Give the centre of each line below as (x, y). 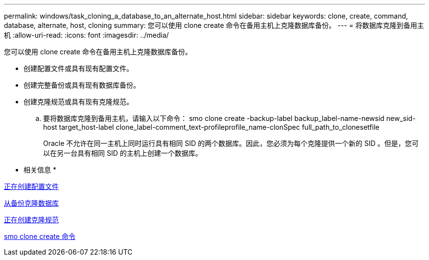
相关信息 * (40, 170)
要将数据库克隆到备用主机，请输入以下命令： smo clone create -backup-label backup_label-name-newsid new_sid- (229, 118)
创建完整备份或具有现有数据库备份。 (82, 85)
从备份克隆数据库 (31, 203)
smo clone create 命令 (40, 236)
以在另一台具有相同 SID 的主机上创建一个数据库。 (123, 153)
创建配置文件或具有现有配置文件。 (78, 68)
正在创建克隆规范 (31, 220)
